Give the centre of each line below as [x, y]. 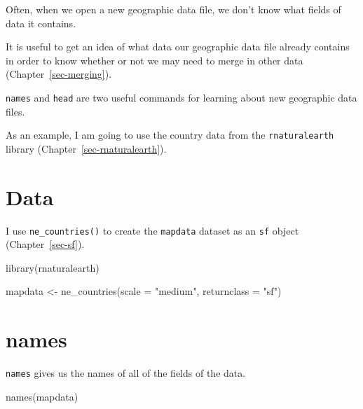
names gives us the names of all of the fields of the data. [126, 373]
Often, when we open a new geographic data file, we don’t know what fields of [173, 9]
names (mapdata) [42, 396]
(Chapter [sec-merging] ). [59, 74]
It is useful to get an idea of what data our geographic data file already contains [178, 47]
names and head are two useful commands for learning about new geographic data [181, 97]
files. [15, 111]
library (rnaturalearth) [53, 267]
